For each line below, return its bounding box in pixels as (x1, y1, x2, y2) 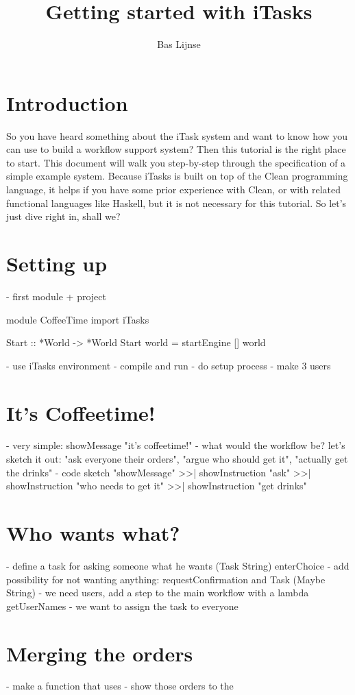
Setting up (6, 249, 108, 277)
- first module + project (6, 289, 106, 303)
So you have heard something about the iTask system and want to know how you (6, 128, 348, 143)
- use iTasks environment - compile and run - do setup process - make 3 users (6, 358, 331, 372)
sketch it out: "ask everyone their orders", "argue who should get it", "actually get (6, 452, 348, 466)
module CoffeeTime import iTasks (6, 312, 149, 326)
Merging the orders (6, 639, 193, 667)
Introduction (6, 88, 128, 117)
